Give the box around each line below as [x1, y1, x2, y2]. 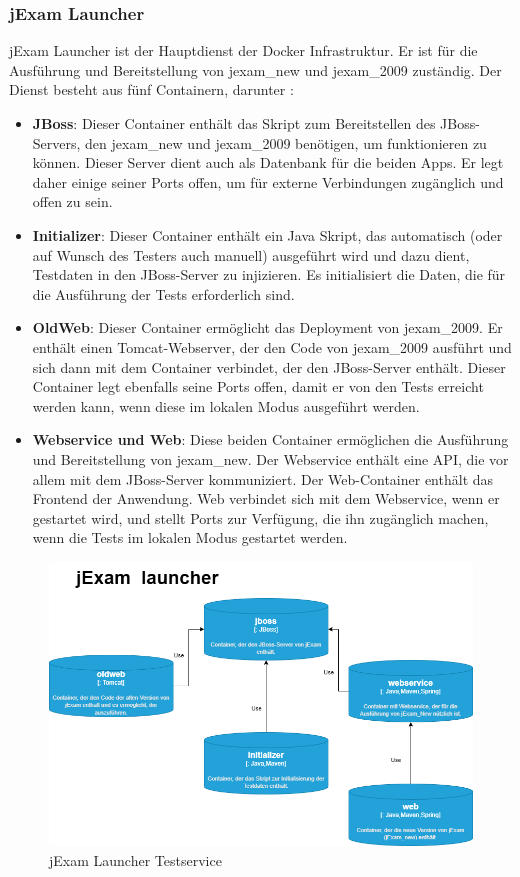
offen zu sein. [32, 191, 113, 212]
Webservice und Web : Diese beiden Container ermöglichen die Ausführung [32, 429, 509, 450]
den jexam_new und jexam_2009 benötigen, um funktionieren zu [85, 132, 487, 153]
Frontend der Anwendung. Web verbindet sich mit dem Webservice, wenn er [32, 488, 500, 509]
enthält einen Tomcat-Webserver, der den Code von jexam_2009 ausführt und [32, 336, 512, 357]
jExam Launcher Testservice [49, 850, 222, 871]
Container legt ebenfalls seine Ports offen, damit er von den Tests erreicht [32, 376, 484, 397]
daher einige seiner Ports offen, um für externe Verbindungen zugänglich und [32, 171, 504, 192]
